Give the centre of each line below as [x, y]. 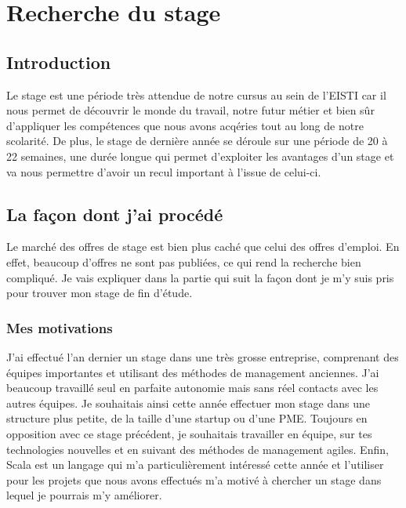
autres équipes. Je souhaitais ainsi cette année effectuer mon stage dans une [188, 403]
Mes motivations [60, 327]
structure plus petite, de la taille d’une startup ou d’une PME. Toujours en [187, 418]
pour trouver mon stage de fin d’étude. [100, 293]
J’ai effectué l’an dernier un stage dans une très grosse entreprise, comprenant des [203, 356]
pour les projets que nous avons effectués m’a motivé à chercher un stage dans [194, 479]
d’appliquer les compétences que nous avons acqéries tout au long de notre [185, 125]
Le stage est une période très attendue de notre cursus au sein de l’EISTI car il [196, 94]
